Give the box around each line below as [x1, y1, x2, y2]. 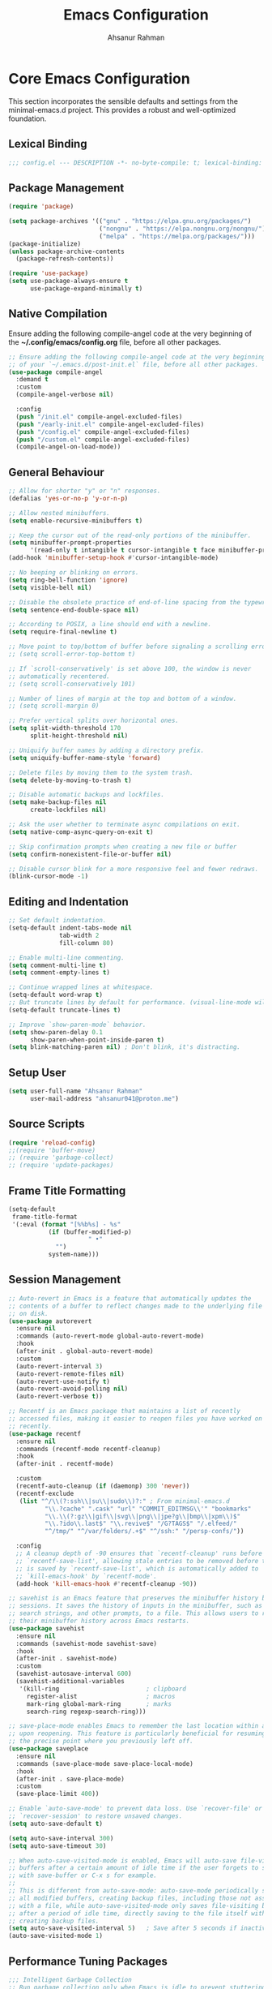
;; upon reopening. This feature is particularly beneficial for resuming [8, 1729, 266, 1738]
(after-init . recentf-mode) [15, 1460, 114, 1468]
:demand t [15, 376, 49, 384]
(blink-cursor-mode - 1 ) [8, 872, 89, 881]
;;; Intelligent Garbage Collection [8, 1975, 132, 1984]
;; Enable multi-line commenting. [8, 953, 125, 962]
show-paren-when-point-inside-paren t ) [29, 1036, 164, 1044]
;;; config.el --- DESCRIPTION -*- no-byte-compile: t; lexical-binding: [8, 158, 263, 167]
